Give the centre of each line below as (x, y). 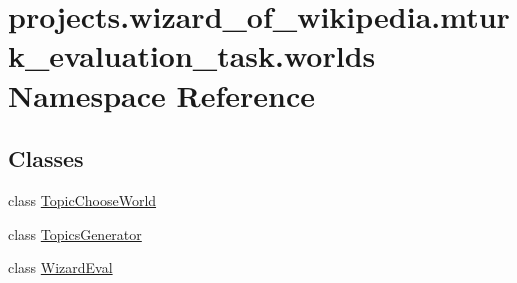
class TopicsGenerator (75, 233)
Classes (46, 158)
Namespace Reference (161, 94)
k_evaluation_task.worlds (192, 55)
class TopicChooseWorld (82, 199)
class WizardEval (60, 267)
